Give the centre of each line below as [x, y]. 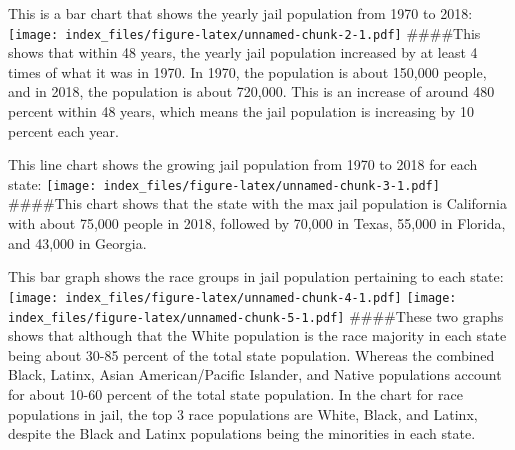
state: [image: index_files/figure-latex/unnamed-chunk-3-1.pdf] [224, 183]
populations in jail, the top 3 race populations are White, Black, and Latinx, [243, 413]
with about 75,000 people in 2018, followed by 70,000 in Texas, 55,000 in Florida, [257, 223]
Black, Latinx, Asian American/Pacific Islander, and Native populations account [255, 374]
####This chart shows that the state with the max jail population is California [258, 203]
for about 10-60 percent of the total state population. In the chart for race [235, 393]
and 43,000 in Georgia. [77, 242]
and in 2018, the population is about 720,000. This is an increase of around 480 [251, 91]
